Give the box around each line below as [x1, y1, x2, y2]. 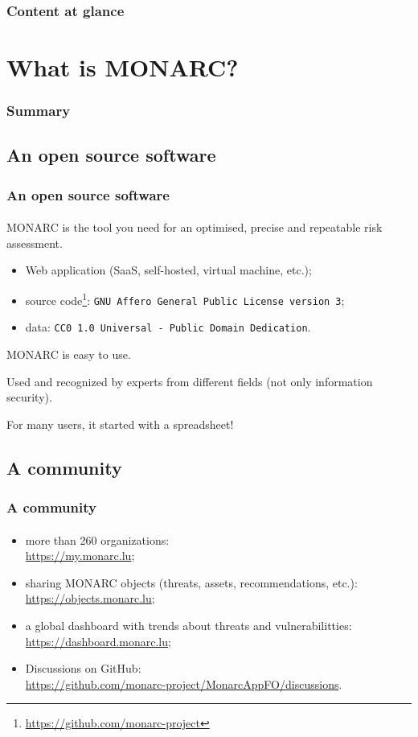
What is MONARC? [6, 51, 239, 84]
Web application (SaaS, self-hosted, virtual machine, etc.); [25, 261, 312, 278]
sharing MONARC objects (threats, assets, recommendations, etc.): [25, 574, 358, 591]
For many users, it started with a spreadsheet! [6, 415, 234, 432]
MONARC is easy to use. [6, 346, 131, 363]
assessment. [6, 234, 63, 251]
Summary [6, 101, 71, 121]
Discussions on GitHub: [25, 660, 141, 677]
